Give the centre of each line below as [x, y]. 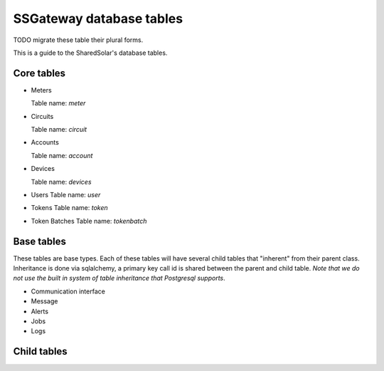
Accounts [45, 142]
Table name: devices [61, 182]
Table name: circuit [59, 130]
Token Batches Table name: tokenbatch [89, 221]
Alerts [40, 311]
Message [44, 301]
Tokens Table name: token [69, 208]
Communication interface [68, 291]
